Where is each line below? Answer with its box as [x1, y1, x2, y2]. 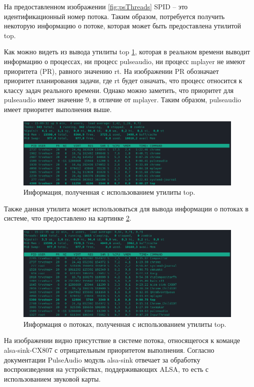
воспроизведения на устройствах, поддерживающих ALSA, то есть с [4, 364, 209, 374]
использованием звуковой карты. [4, 373, 101, 384]
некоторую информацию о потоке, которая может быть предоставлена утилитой [4, 21, 241, 31]
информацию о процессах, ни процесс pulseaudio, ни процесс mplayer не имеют [4, 56, 245, 66]
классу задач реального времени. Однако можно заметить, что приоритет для [4, 85, 234, 95]
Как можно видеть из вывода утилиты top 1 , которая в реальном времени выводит [4, 46, 250, 57]
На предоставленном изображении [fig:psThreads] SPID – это [4, 1, 188, 11]
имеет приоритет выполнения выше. [4, 104, 112, 114]
